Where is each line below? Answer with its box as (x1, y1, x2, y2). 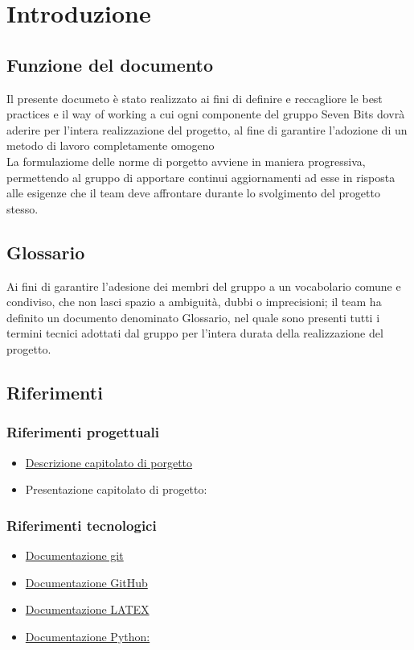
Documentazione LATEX (25, 601, 150, 618)
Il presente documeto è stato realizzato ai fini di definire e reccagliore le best (6, 89, 383, 106)
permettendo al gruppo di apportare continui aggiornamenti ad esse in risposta (6, 168, 396, 185)
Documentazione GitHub (25, 573, 148, 590)
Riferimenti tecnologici (6, 515, 157, 535)
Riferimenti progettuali (6, 422, 159, 442)
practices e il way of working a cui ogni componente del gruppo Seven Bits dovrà (6, 106, 405, 122)
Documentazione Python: (25, 627, 150, 644)
